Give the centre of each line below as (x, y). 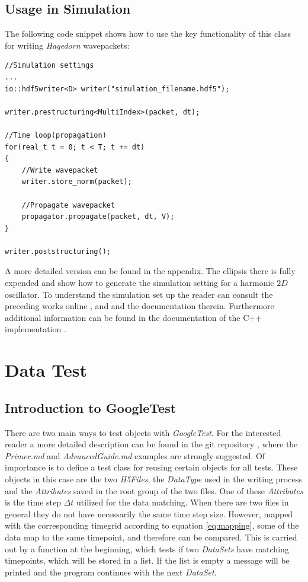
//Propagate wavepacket (68, 205)
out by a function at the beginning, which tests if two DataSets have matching (147, 548)
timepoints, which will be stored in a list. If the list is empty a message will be (147, 560)
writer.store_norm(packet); (77, 182)
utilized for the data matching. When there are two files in (183, 502)
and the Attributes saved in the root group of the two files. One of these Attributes (154, 490)
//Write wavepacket (60, 170)
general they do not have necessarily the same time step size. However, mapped (149, 513)
